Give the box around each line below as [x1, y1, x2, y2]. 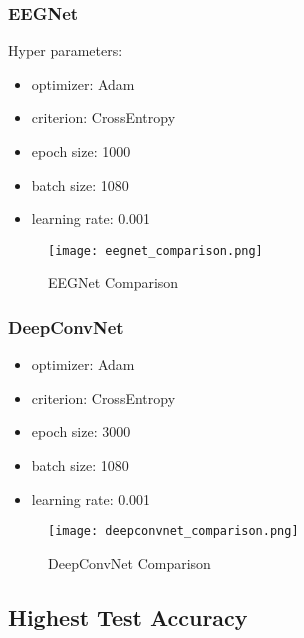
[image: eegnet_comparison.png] [48, 243, 263, 258]
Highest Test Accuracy [8, 601, 248, 632]
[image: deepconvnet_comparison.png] [48, 524, 299, 539]
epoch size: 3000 [31, 421, 131, 442]
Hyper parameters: [8, 40, 123, 61]
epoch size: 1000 [31, 141, 131, 161]
